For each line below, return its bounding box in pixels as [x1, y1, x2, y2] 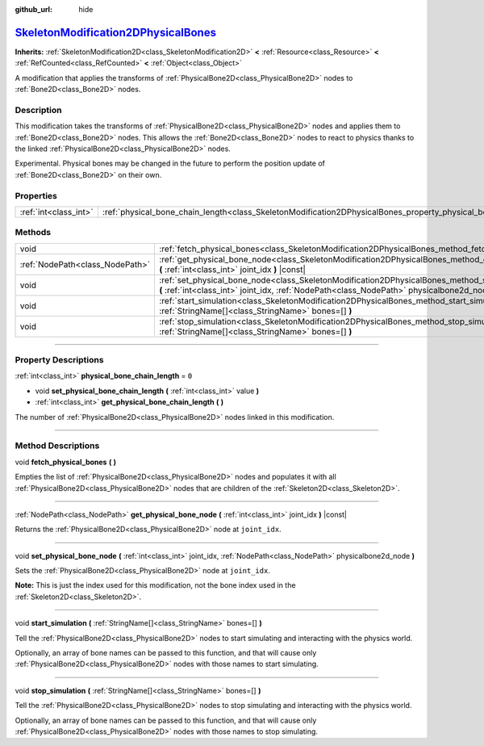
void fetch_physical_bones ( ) [15, 457, 117, 467]
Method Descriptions [15, 440, 100, 451]
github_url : [15, 5, 52, 14]
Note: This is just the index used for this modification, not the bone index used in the [15, 580, 296, 590]
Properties [15, 190, 58, 201]
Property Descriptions [15, 354, 104, 366]
